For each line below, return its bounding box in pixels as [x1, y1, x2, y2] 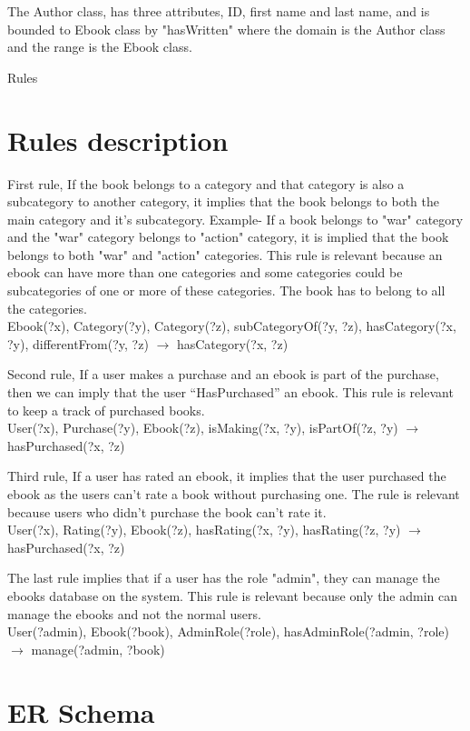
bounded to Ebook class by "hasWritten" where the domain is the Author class [7, 19, 446, 38]
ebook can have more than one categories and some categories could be [7, 263, 403, 282]
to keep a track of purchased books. [7, 400, 205, 419]
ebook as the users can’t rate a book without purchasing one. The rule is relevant [7, 485, 460, 503]
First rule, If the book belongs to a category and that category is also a [7, 174, 405, 193]
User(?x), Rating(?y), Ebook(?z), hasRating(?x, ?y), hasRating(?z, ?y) [7, 520, 401, 539]
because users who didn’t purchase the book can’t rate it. [7, 502, 327, 521]
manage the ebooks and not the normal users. [7, 604, 261, 623]
